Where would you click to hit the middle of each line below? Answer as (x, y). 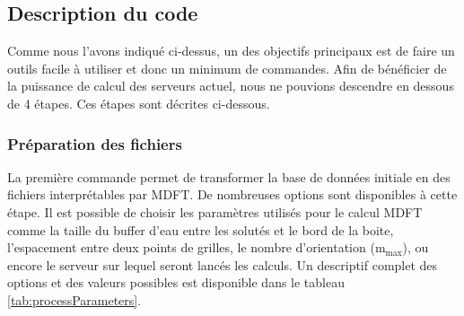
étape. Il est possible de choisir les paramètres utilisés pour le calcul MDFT (215, 211)
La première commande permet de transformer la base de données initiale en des (229, 176)
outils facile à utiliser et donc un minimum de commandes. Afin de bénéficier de (227, 68)
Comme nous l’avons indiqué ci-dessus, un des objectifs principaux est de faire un (231, 51)
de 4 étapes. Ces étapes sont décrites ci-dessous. (139, 103)
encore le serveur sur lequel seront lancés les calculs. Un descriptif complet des (223, 264)
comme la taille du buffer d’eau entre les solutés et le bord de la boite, (201, 229)
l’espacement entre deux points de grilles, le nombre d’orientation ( (191, 247)
